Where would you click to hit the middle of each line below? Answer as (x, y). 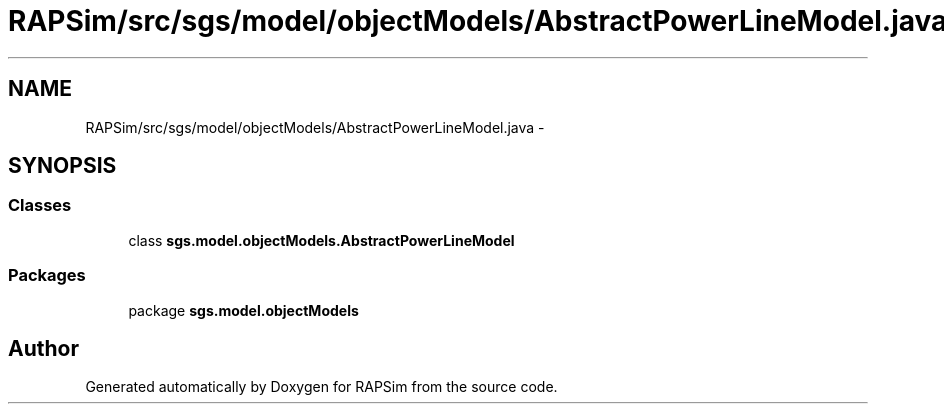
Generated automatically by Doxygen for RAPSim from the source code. (321, 387)
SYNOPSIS (62, 166)
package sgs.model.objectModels (243, 310)
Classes (40, 205)
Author (43, 348)
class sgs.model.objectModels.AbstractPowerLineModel (321, 240)
